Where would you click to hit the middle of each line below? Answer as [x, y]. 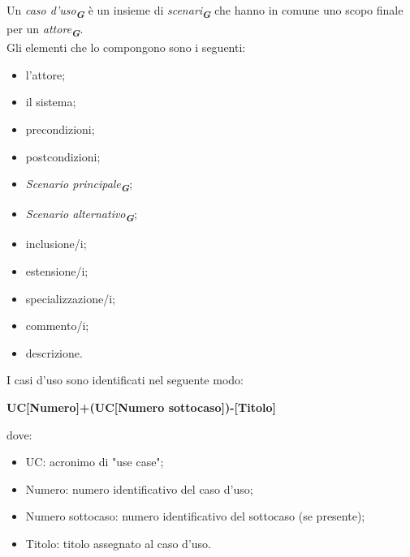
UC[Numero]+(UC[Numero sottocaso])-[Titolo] [141, 407]
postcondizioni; [63, 156]
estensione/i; [57, 271]
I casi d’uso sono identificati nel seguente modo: [125, 380]
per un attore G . [45, 30]
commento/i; [57, 326]
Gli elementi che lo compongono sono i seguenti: [126, 47]
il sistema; [51, 102]
